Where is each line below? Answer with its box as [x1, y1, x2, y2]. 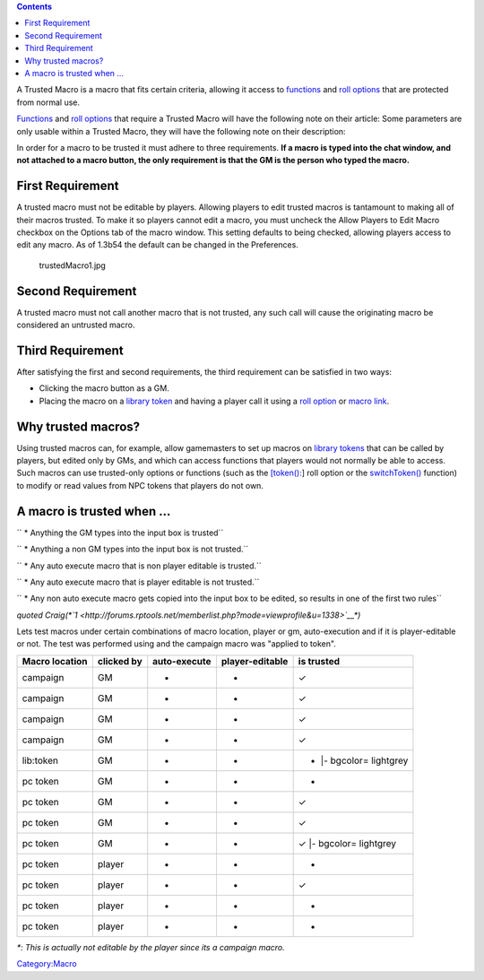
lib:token [22, 754, 58, 767]
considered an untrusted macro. [16, 319, 135, 331]
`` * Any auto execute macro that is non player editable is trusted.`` [16, 560, 262, 571]
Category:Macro [16, 958, 78, 969]
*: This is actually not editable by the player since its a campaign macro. [16, 941, 286, 952]
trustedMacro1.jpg [39, 260, 107, 271]
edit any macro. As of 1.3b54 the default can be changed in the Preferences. [16, 239, 299, 250]
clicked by [97, 655, 143, 667]
